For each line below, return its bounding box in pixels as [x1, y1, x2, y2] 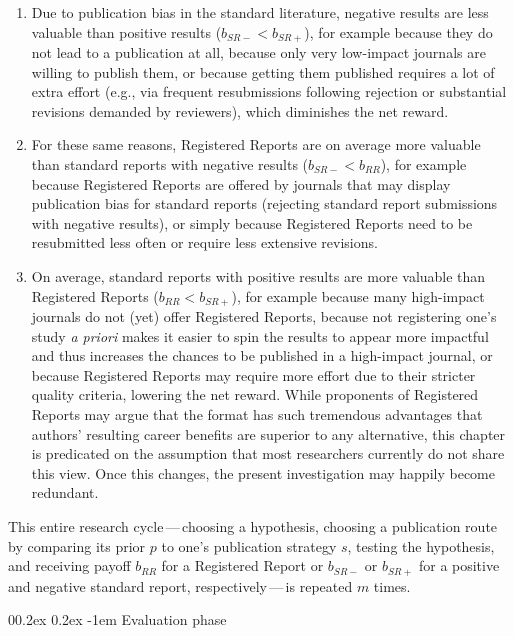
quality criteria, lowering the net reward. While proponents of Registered [31, 384, 479, 405]
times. [373, 575, 411, 596]
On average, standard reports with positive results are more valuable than [31, 265, 486, 286]
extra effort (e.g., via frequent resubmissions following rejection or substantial [31, 81, 507, 102]
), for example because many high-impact [231, 285, 485, 306]
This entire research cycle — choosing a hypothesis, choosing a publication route [8, 515, 498, 536]
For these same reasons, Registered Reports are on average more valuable [31, 134, 481, 155]
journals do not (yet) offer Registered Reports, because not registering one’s [31, 306, 497, 327]
